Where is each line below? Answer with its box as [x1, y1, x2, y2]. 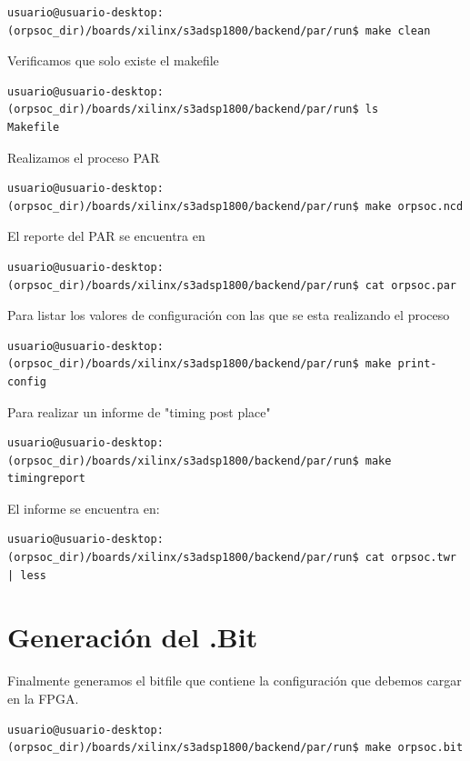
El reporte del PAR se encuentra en [7, 226, 205, 245]
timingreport [7, 472, 85, 486]
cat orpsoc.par [365, 278, 456, 292]
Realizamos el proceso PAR [7, 147, 160, 166]
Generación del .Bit [7, 618, 258, 656]
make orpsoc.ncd [365, 199, 464, 213]
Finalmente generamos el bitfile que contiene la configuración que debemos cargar [7, 671, 462, 690]
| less [7, 568, 46, 582]
